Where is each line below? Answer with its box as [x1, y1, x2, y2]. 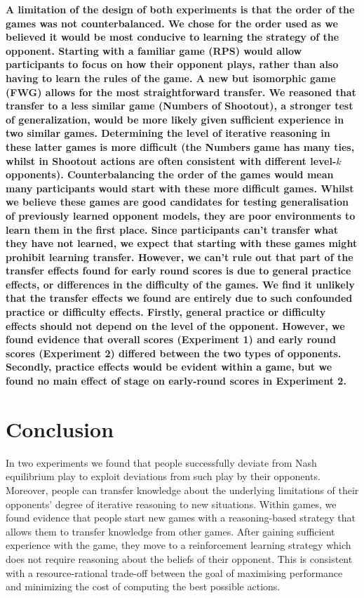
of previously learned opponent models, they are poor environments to [6, 208, 356, 222]
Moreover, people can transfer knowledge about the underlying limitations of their [6, 482, 359, 497]
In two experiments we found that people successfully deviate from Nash [6, 455, 317, 470]
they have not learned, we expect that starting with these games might [6, 236, 358, 251]
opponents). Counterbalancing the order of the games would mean [6, 167, 334, 182]
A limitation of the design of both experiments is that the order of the [6, 2, 355, 16]
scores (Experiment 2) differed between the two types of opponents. [6, 345, 342, 360]
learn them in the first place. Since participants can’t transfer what [6, 222, 339, 237]
